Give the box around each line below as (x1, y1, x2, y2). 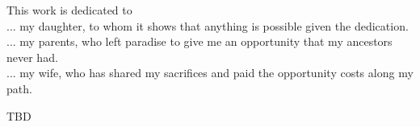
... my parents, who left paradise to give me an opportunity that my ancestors (6, 33, 393, 50)
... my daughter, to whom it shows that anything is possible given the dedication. (6, 17, 409, 34)
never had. (6, 48, 58, 65)
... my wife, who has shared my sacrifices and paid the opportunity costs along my (6, 64, 414, 81)
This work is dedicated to (6, 2, 132, 18)
